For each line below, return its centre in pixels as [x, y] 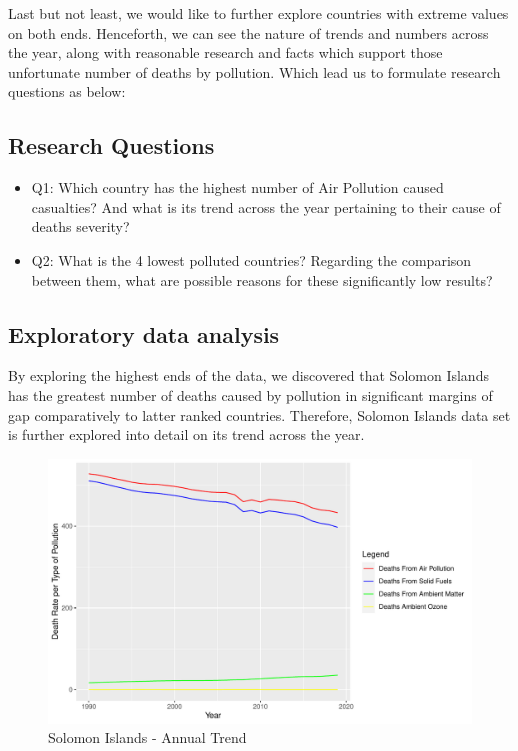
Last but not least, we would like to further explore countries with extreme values [258, 13]
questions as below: [67, 91]
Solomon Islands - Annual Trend [147, 737]
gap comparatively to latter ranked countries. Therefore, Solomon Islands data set [259, 414]
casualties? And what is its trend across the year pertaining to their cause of [266, 206]
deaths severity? [80, 226]
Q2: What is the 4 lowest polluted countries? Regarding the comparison [251, 259]
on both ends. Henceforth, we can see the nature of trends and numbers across [248, 32]
